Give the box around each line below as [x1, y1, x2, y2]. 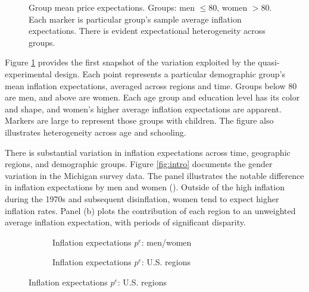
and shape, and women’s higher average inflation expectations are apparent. [5, 102, 282, 115]
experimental [5, 67, 52, 80]
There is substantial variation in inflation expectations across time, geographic [5, 146, 291, 158]
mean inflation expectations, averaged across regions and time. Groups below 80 [5, 79, 297, 92]
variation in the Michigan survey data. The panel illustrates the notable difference [5, 169, 304, 181]
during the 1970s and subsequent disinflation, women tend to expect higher [5, 192, 279, 205]
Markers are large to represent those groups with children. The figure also [5, 114, 274, 127]
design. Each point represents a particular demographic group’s [54, 67, 285, 80]
